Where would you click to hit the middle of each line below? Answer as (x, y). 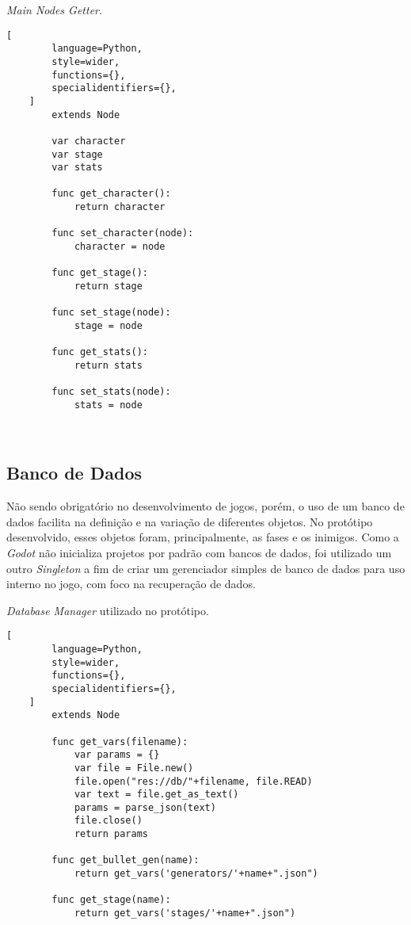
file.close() (108, 821)
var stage (77, 154)
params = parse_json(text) (145, 807)
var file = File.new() (134, 768)
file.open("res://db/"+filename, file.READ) (193, 781)
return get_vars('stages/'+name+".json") (185, 914)
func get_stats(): (100, 352)
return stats (108, 365)
